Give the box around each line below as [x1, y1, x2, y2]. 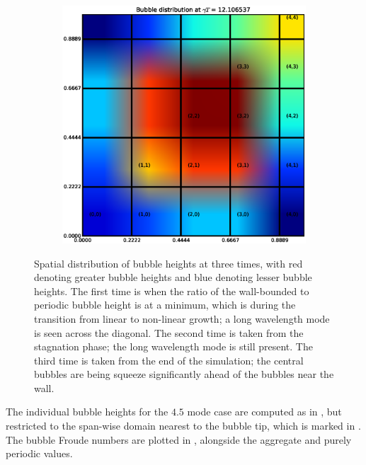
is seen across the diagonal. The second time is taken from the [34, 325, 304, 340]
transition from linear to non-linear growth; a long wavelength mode [34, 311, 330, 326]
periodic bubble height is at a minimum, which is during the [34, 297, 296, 312]
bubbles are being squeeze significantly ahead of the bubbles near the [34, 367, 334, 381]
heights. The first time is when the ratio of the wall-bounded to [34, 283, 309, 298]
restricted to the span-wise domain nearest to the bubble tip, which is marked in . [6, 418, 361, 433]
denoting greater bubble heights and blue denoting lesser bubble [34, 270, 312, 285]
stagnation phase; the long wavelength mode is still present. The [34, 339, 313, 354]
